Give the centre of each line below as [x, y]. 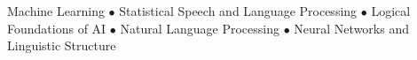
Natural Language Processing [200, 28]
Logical [391, 11]
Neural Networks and [351, 28]
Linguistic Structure [62, 45]
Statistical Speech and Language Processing [238, 11]
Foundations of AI [57, 28]
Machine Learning [56, 11]
